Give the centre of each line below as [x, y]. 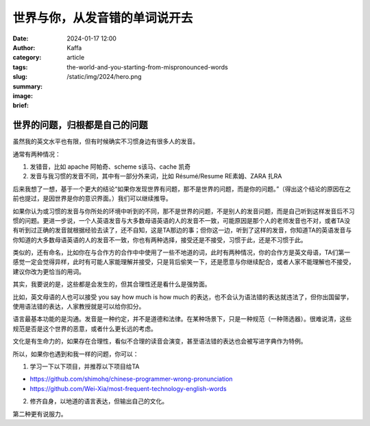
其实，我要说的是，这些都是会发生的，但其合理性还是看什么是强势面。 [112, 284]
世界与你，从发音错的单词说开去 [103, 18]
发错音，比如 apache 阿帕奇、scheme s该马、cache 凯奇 [110, 166]
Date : [21, 38]
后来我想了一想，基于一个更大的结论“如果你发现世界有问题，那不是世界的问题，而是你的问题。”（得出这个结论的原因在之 [182, 189]
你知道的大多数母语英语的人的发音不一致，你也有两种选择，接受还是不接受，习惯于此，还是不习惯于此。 [160, 239]
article [76, 58]
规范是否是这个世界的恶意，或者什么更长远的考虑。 [85, 329]
